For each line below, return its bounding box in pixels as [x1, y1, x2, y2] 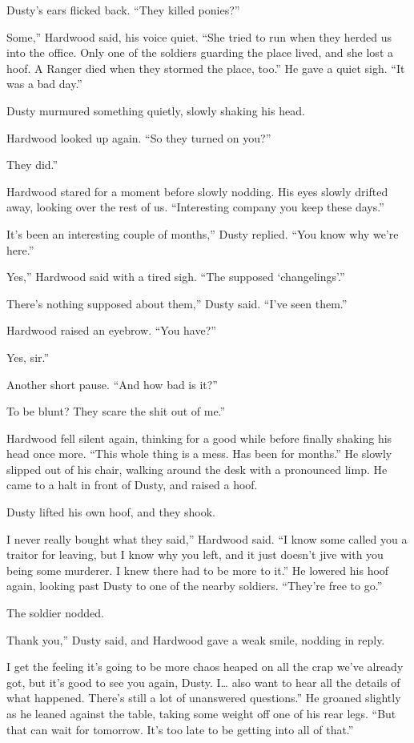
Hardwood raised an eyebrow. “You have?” [6, 322, 216, 339]
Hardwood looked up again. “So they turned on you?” [6, 129, 271, 146]
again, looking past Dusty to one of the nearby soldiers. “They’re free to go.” [6, 577, 383, 594]
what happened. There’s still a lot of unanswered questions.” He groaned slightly [6, 689, 401, 706]
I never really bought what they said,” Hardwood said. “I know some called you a [6, 530, 408, 547]
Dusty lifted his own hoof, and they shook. [6, 504, 216, 520]
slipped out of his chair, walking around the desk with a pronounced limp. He [6, 460, 388, 477]
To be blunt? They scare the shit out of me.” [6, 403, 226, 420]
